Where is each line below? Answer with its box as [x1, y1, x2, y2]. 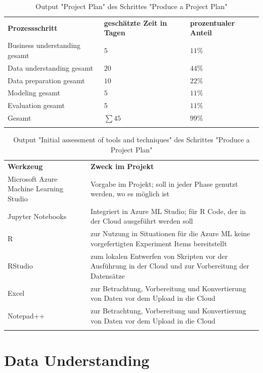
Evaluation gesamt [8, 100, 65, 111]
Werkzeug [8, 161, 43, 171]
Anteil [190, 27, 212, 38]
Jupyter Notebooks [8, 210, 67, 221]
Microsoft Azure [8, 173, 58, 184]
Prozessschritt [8, 22, 58, 33]
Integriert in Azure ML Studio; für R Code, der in [90, 205, 246, 216]
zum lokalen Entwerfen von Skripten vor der [90, 250, 228, 261]
